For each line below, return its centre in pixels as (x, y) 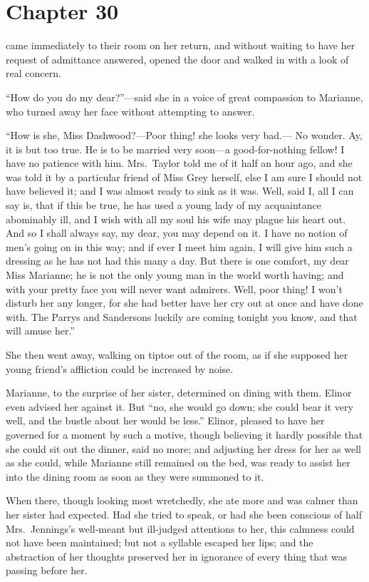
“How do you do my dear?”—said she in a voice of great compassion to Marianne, (184, 97)
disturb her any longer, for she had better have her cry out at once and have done (184, 303)
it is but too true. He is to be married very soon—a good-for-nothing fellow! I (175, 149)
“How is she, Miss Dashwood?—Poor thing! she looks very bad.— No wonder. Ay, (184, 135)
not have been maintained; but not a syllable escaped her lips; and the (160, 542)
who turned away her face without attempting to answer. (130, 111)
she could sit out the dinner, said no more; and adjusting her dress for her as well (183, 448)
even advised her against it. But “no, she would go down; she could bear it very (180, 406)
